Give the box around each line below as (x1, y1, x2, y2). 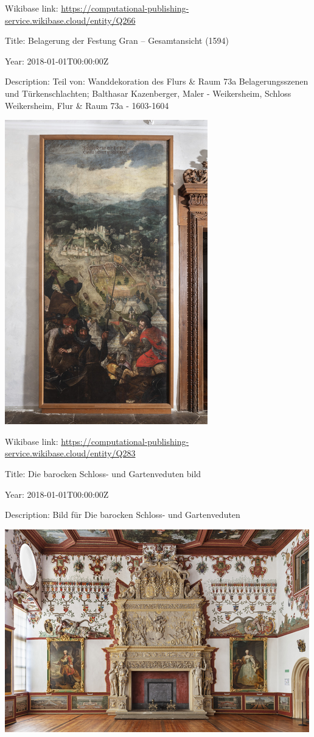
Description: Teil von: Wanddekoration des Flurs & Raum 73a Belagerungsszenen (5, 75, 309, 88)
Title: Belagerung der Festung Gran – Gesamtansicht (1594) (5, 34, 229, 47)
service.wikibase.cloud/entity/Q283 (5, 447, 136, 459)
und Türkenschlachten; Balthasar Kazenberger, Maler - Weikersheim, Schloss (5, 86, 291, 99)
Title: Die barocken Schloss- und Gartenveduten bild (5, 467, 201, 480)
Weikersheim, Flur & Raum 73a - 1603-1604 (5, 99, 169, 111)
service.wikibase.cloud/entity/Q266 (5, 13, 136, 26)
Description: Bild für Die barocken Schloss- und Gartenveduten (5, 508, 240, 521)
